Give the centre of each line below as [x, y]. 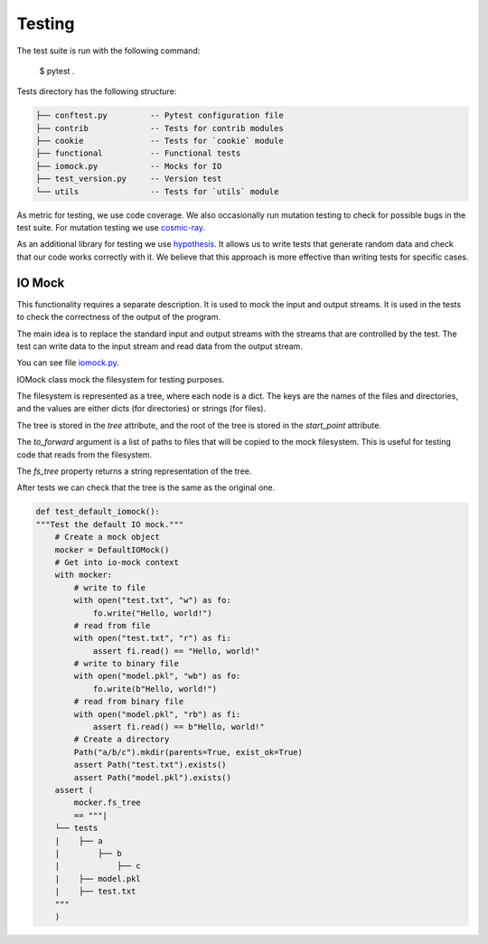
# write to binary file [127, 664]
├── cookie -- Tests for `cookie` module [160, 141]
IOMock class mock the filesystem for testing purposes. [121, 379]
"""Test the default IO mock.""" [110, 524]
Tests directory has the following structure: [97, 91]
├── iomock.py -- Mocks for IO [129, 166]
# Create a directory [122, 740]
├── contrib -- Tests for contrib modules [160, 128]
